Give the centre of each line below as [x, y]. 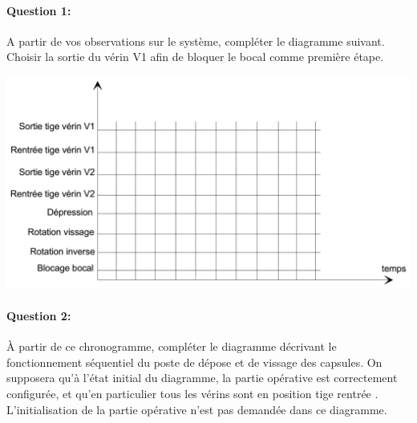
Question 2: [39, 315]
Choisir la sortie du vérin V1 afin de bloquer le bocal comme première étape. [195, 57]
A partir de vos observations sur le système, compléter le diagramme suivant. [196, 41]
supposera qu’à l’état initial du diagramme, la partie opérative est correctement [202, 378]
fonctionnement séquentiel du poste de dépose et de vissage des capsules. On [194, 362]
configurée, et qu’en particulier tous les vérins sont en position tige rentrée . [192, 393]
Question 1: [39, 10]
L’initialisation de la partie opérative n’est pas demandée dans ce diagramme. [197, 409]
